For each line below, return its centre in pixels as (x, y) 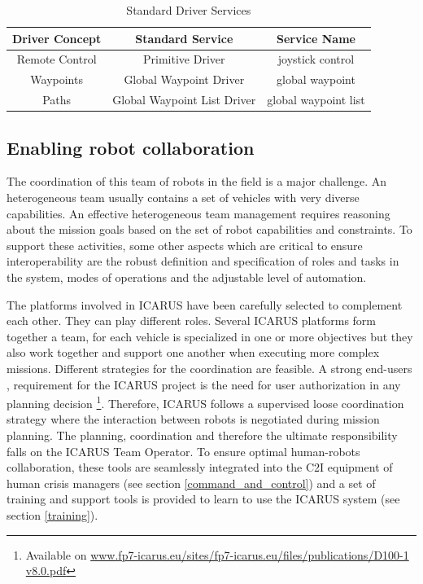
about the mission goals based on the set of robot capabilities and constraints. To (209, 229)
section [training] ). (52, 514)
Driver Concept (57, 38)
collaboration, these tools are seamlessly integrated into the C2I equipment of (200, 467)
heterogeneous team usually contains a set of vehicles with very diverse (183, 198)
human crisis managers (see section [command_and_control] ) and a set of (191, 483)
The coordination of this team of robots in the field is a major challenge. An (197, 181)
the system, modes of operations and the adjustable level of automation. (187, 277)
